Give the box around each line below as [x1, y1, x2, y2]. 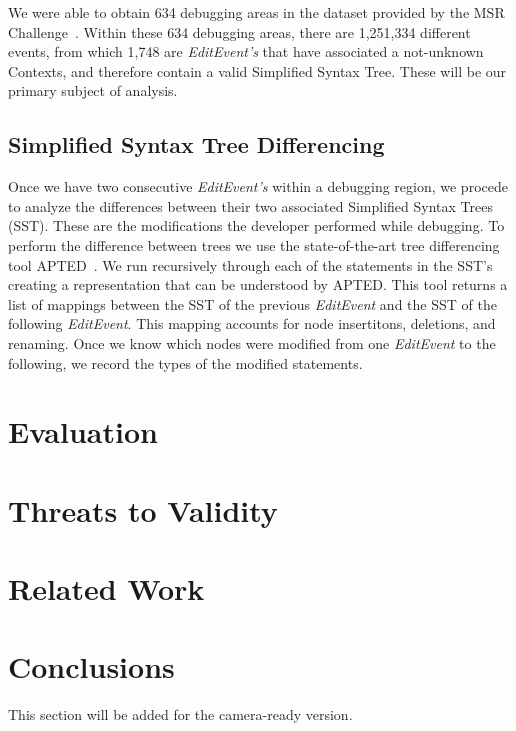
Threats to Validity [8, 489, 278, 530]
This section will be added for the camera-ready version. [8, 704, 353, 725]
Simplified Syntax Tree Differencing [8, 129, 385, 160]
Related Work [8, 568, 205, 609]
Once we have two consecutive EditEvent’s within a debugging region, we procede [8, 176, 508, 197]
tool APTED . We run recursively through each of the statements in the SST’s [8, 254, 493, 275]
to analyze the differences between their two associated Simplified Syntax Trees [8, 195, 493, 216]
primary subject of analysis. [8, 80, 178, 101]
